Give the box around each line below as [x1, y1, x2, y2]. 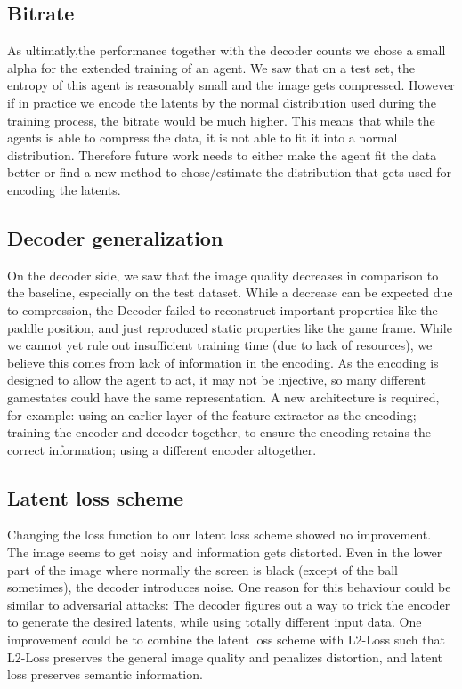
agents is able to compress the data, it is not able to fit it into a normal [7, 128, 398, 147]
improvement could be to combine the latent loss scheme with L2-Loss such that [7, 630, 445, 649]
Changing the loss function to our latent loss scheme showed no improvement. [7, 525, 432, 544]
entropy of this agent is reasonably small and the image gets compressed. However [7, 76, 455, 94]
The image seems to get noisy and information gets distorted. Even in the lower [7, 543, 442, 562]
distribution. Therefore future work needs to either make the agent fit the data [7, 145, 437, 164]
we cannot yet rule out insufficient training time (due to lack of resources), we [7, 336, 433, 354]
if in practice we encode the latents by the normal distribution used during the [7, 93, 436, 111]
